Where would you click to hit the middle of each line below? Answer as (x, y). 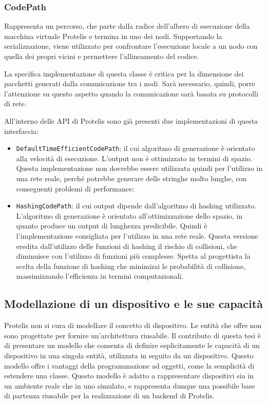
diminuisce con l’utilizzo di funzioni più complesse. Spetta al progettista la (133, 256)
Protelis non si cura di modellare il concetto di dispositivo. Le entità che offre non (133, 325)
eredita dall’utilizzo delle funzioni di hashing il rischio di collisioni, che (127, 246)
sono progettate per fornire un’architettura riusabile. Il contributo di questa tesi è (132, 335)
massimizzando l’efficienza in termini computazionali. (100, 276)
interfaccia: (21, 131)
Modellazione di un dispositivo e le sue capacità (133, 304)
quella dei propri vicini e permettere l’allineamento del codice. (102, 56)
